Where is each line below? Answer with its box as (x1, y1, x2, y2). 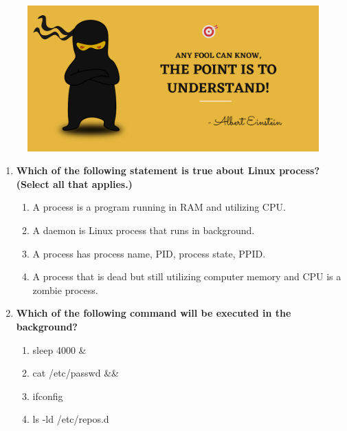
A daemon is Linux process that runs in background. (32, 222, 255, 237)
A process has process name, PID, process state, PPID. (32, 246, 266, 260)
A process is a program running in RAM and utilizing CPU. (32, 200, 286, 214)
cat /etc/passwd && (32, 366, 119, 380)
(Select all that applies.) (16, 176, 133, 191)
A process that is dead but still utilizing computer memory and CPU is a (32, 269, 342, 284)
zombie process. (32, 282, 98, 297)
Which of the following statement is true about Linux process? (16, 163, 320, 178)
